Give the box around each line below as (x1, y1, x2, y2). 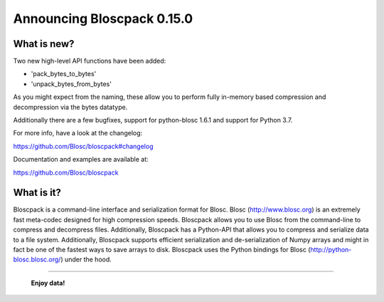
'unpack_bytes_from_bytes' (31, 79, 112, 88)
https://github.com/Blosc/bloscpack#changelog (13, 142, 154, 150)
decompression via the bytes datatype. (13, 103, 128, 111)
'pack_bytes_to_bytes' (31, 70, 97, 78)
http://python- (310, 246, 352, 254)
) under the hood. (60, 255, 112, 264)
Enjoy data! (31, 278, 65, 287)
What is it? (13, 187, 62, 199)
